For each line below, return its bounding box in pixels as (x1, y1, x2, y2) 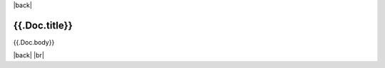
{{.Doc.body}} (13, 38, 55, 46)
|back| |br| (13, 51, 44, 59)
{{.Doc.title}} (13, 19, 73, 31)
